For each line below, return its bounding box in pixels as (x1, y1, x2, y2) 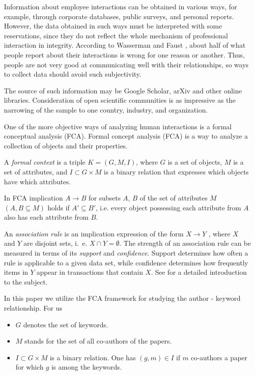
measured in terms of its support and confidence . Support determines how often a (4, 248, 248, 258)
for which (15, 362, 44, 372)
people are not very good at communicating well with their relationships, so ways (4, 59, 249, 69)
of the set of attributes (140, 193, 208, 203)
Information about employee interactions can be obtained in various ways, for (4, 1, 237, 11)
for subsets (88, 193, 121, 203)
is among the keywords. (51, 362, 122, 372)
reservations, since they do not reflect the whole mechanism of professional (4, 30, 228, 40)
